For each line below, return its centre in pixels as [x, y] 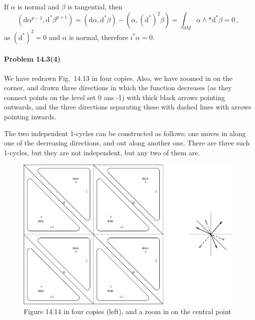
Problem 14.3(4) [32, 59]
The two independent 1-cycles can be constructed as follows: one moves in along [125, 133]
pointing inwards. [30, 117]
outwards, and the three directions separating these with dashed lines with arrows [128, 107]
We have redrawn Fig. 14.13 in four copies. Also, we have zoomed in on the [118, 78]
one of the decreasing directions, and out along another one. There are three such [127, 143]
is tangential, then [95, 6]
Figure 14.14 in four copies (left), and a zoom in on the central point [127, 311]
